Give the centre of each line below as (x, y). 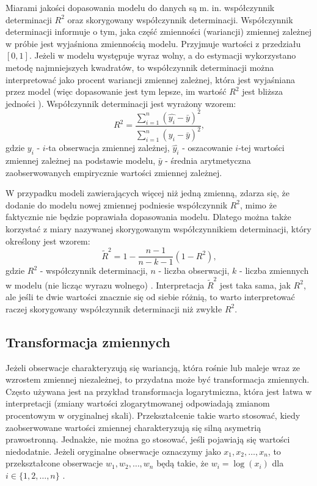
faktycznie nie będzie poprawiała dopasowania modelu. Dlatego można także (148, 217)
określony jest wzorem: (48, 241)
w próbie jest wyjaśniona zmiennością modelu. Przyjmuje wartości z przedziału (153, 43)
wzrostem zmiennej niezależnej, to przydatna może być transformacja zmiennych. (158, 379)
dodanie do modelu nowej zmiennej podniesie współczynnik (117, 204)
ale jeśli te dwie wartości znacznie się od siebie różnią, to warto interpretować (150, 297)
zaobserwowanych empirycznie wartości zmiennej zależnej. (114, 172)
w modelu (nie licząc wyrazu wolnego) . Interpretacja (105, 285)
